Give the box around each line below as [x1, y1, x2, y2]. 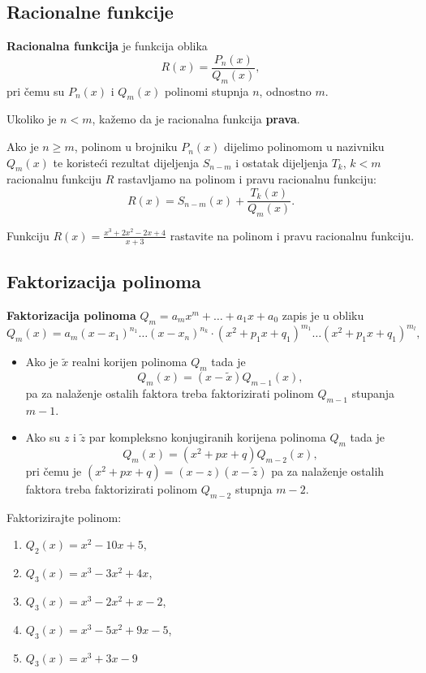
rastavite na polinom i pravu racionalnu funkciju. [170, 226, 415, 244]
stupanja [351, 384, 395, 401]
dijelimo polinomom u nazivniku [224, 138, 385, 155]
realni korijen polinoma [71, 353, 187, 370]
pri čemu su [6, 82, 65, 99]
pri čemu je [25, 463, 82, 479]
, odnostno [259, 82, 312, 99]
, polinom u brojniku [74, 138, 178, 155]
